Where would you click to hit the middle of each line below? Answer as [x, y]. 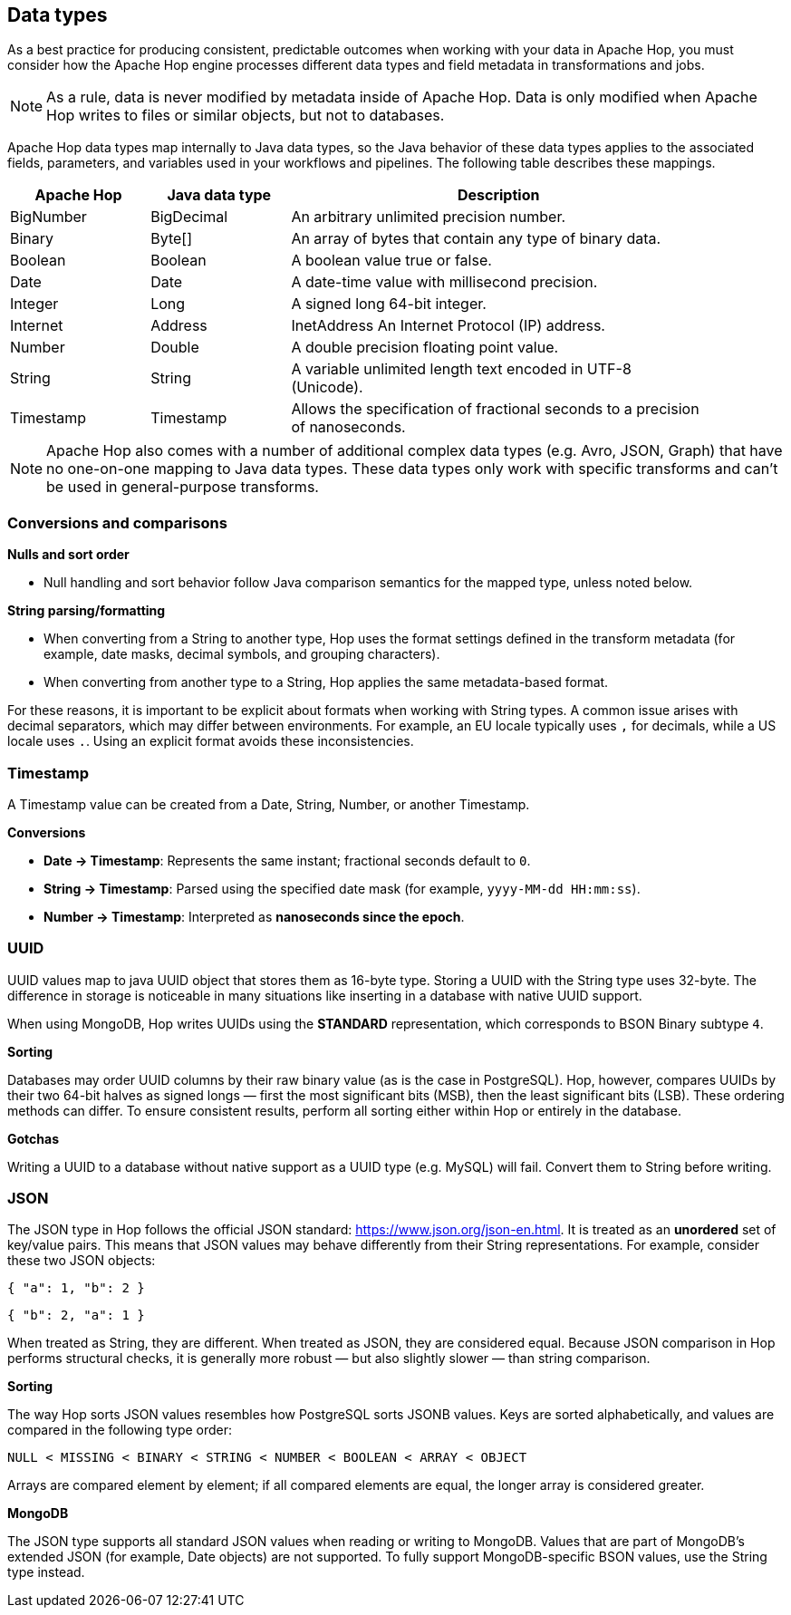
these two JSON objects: [82, 1261]
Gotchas [34, 1138]
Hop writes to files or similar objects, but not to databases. [246, 116]
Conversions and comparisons [117, 522]
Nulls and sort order [68, 555]
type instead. [46, 1572]
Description [498, 195]
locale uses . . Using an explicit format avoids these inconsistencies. [211, 741]
